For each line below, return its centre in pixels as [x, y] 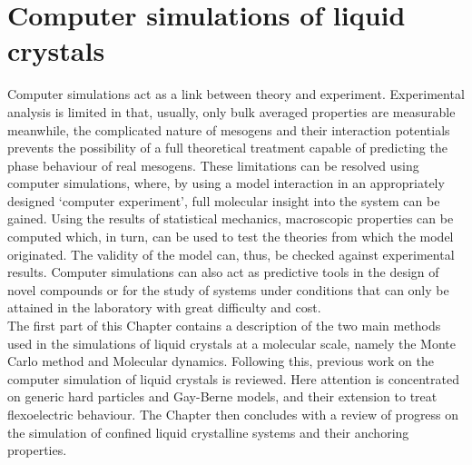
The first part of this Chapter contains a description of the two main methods [224, 326]
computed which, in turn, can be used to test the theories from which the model [231, 237]
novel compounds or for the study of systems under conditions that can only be [228, 289]
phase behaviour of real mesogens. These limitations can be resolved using [213, 165]
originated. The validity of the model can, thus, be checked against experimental [231, 254]
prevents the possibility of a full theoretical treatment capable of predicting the [227, 148]
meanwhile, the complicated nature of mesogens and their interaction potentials [229, 129]
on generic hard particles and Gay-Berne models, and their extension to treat [222, 396]
